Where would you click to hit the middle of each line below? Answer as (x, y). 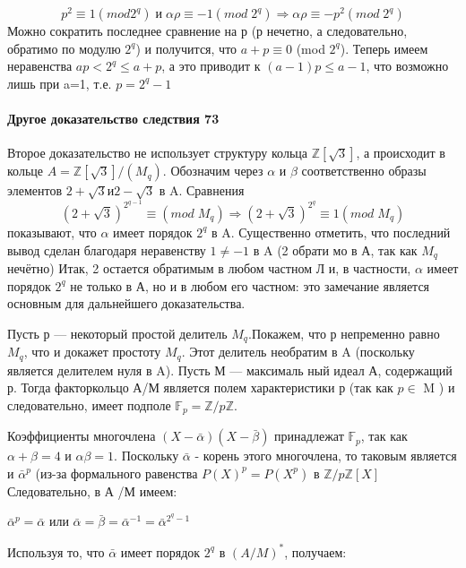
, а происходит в (401, 153)
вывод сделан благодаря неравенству (107, 250)
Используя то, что (56, 551)
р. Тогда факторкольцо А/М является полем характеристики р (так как (200, 387)
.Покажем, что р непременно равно (344, 333)
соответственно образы (364, 171)
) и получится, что (186, 48)
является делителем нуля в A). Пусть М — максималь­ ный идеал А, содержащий (230, 370)
